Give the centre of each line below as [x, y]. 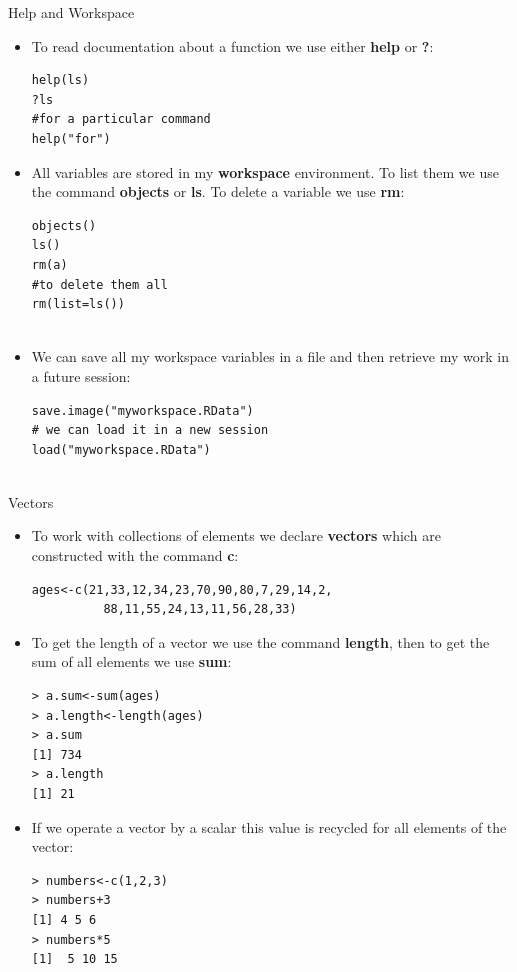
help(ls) [60, 80]
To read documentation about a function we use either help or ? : [232, 45]
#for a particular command [121, 119]
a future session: [81, 375]
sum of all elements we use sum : [131, 661]
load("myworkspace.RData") [121, 449]
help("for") [71, 138]
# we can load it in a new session [150, 430]
